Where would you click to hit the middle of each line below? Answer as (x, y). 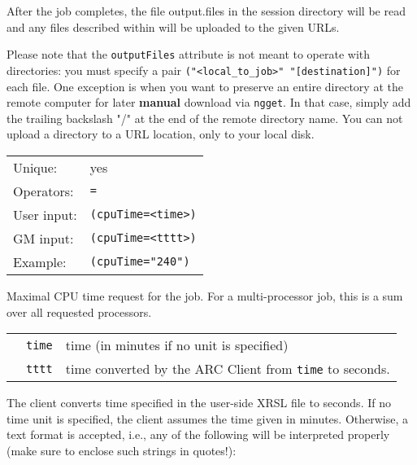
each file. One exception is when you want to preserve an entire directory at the (205, 86)
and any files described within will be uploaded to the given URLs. (173, 26)
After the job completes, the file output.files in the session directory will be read (206, 11)
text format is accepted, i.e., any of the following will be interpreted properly (198, 434)
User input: (45, 214)
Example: (40, 261)
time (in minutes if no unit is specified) (177, 345)
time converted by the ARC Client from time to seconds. (228, 369)
